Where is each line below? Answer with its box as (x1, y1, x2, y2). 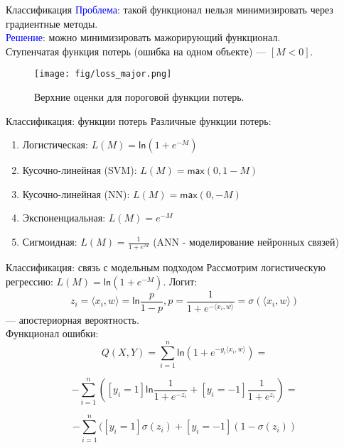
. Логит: (163, 273, 198, 288)
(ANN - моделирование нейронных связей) (153, 234, 339, 248)
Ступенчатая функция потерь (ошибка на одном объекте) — (6, 43, 266, 58)
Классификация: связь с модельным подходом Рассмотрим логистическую (6, 260, 326, 275)
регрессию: (6, 273, 53, 288)
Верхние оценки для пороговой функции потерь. (34, 89, 244, 104)
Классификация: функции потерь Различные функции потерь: (6, 113, 272, 128)
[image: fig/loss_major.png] (34, 69, 172, 80)
